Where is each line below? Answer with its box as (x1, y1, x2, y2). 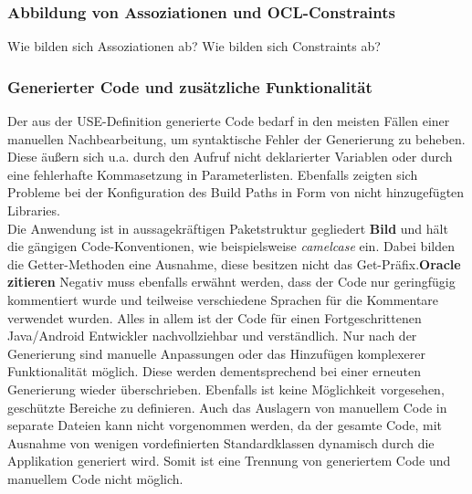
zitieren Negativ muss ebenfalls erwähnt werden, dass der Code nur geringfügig (7, 272, 456, 291)
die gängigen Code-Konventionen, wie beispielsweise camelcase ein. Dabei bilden (7, 236, 455, 256)
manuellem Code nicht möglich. (7, 468, 184, 488)
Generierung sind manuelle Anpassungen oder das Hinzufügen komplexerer (7, 343, 425, 363)
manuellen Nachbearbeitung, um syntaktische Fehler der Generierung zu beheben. (7, 129, 466, 148)
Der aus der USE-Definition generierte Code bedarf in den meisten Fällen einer (7, 111, 450, 131)
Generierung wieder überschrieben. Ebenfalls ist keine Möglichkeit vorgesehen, (7, 379, 445, 398)
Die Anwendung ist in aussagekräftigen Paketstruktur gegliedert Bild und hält (7, 218, 448, 237)
